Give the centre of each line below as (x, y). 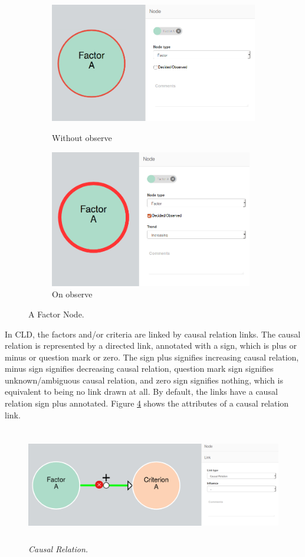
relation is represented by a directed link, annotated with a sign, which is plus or (151, 345)
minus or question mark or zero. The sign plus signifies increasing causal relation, (152, 357)
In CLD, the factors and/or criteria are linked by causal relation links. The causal (153, 334)
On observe (72, 294)
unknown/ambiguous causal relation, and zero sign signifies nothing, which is (144, 380)
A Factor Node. (56, 314)
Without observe (82, 138)
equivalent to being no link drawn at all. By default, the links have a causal (141, 391)
